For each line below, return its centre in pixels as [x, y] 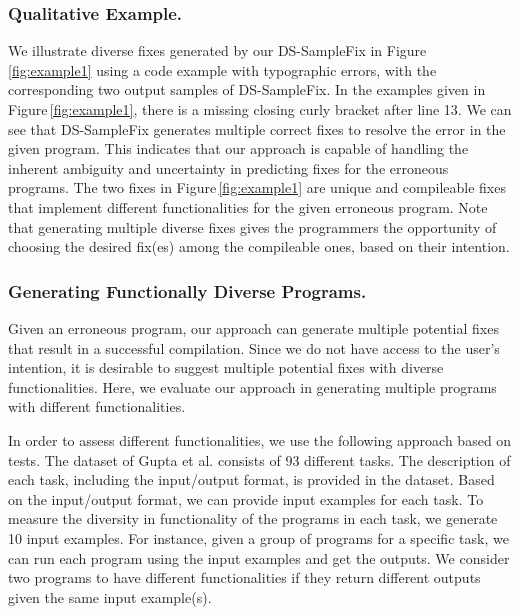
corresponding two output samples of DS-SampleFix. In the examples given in [247, 89]
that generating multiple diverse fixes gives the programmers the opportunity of [252, 226]
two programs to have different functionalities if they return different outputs [244, 577]
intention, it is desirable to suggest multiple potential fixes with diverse [226, 367]
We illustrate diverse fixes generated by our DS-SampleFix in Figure [217, 50]
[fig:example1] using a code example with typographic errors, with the [222, 69]
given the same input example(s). [110, 596]
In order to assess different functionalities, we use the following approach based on [260, 439]
